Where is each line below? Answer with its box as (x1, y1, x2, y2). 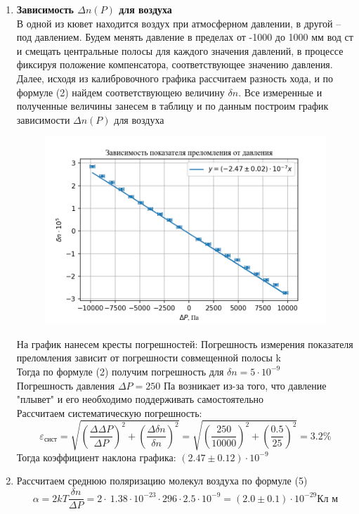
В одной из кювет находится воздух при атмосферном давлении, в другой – (16, 15, 341, 30)
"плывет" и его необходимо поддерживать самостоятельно (16, 392, 264, 406)
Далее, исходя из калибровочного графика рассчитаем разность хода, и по (16, 70, 334, 85)
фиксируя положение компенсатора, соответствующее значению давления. (16, 57, 333, 72)
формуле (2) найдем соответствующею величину (16, 84, 225, 99)
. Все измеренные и (238, 84, 322, 99)
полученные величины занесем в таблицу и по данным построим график (16, 98, 329, 113)
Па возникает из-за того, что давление (163, 378, 327, 392)
